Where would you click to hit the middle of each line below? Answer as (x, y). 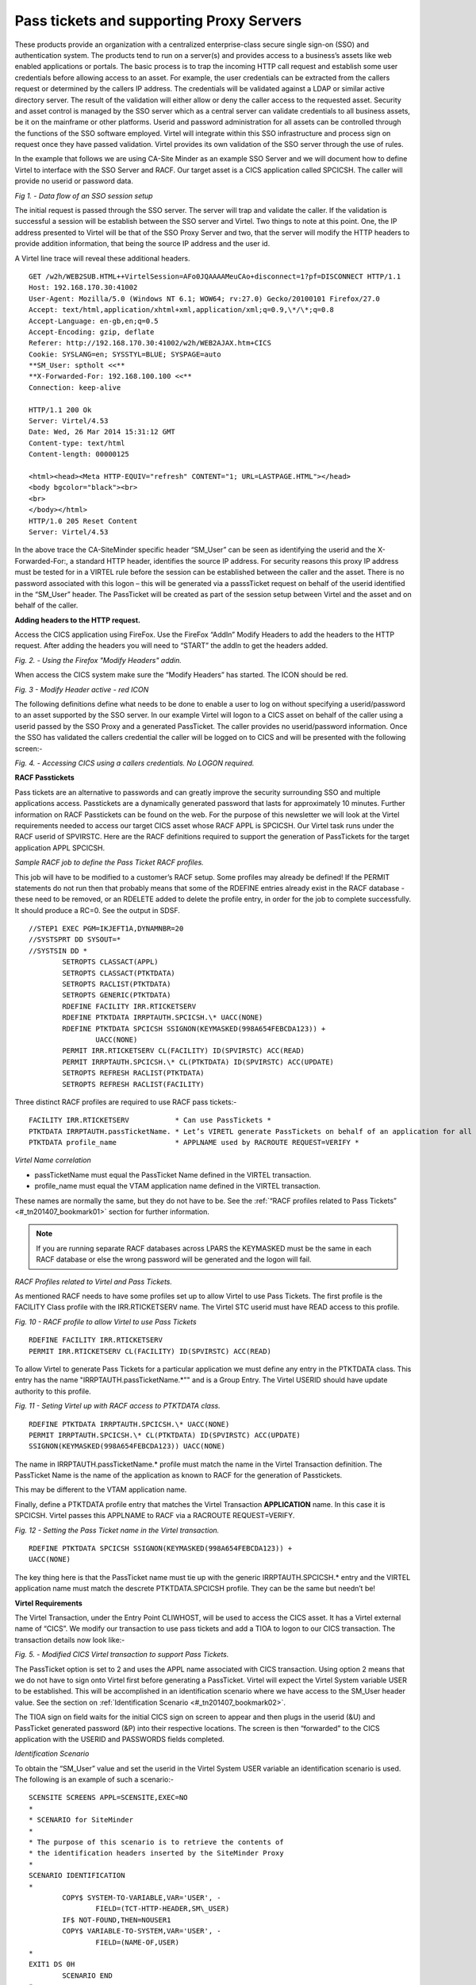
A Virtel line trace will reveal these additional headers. (102, 258)
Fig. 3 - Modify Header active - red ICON (82, 689)
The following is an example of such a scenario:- (94, 1779)
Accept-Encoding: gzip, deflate (92, 332)
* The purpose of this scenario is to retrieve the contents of (157, 1842)
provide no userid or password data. (74, 181)
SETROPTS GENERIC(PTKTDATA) (117, 995)
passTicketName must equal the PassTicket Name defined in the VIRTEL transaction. (173, 1174)
